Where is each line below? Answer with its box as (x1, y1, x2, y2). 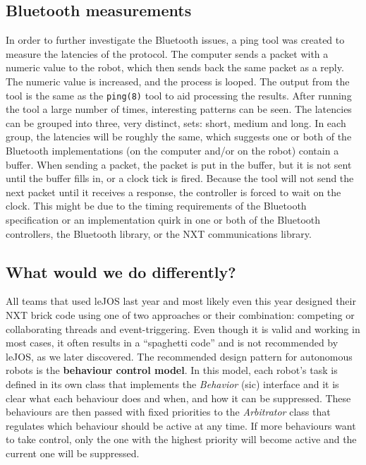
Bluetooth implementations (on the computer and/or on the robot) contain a (6, 143, 339, 158)
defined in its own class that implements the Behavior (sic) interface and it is (6, 376, 339, 391)
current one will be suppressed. (6, 445, 140, 460)
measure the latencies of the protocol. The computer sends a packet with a (6, 46, 329, 61)
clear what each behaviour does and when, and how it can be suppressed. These (6, 390, 351, 405)
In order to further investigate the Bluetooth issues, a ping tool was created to (6, 32, 345, 47)
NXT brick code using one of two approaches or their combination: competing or (6, 307, 355, 322)
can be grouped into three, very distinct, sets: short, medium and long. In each (6, 115, 346, 130)
